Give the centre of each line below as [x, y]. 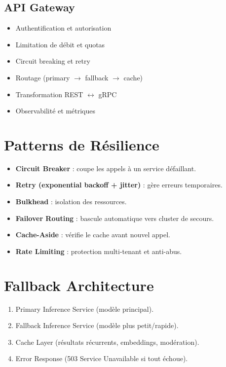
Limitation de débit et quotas [60, 44]
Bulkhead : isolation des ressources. [71, 202]
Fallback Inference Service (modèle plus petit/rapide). [97, 325]
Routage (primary [43, 77]
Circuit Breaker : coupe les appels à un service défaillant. [106, 168]
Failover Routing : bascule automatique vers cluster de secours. [115, 218]
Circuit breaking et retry [53, 61]
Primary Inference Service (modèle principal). [85, 309]
